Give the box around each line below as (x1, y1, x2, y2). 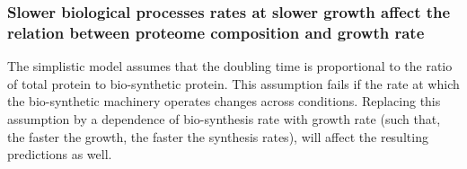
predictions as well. (7, 145, 112, 164)
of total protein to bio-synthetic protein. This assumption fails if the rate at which (7, 74, 460, 93)
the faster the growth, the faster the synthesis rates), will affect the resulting (7, 127, 428, 146)
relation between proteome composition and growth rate (7, 21, 425, 43)
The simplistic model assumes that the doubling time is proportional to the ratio (7, 57, 453, 76)
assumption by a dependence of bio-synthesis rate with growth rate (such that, (7, 109, 441, 128)
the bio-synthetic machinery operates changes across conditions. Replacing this (7, 92, 441, 111)
